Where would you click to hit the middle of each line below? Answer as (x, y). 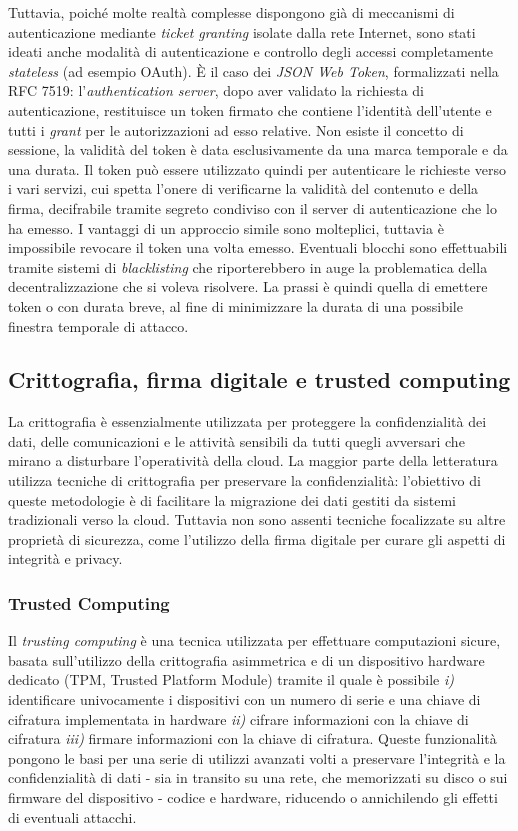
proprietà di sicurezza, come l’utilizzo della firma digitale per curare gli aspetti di (257, 538)
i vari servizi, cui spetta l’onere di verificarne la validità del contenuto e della (243, 188)
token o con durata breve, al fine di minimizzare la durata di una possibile (235, 305)
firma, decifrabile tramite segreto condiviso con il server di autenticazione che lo (252, 207)
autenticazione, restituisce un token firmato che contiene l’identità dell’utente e (250, 109)
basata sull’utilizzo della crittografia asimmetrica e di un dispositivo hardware (246, 659)
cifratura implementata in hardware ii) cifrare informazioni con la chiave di (238, 718)
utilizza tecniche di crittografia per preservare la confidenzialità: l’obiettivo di (244, 480)
